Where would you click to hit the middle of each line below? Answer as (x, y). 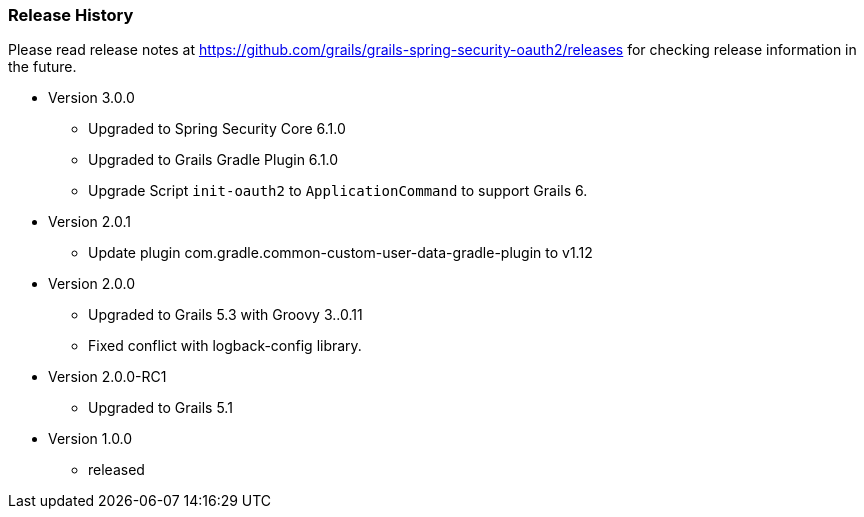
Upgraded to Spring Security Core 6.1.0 (217, 129)
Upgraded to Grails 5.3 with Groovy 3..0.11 (225, 315)
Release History (71, 15)
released (116, 470)
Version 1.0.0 (90, 439)
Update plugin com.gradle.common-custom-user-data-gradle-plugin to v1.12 (340, 253)
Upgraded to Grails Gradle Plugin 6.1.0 (213, 160)
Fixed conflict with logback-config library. (225, 346)
